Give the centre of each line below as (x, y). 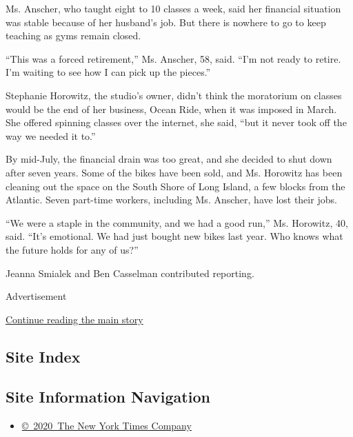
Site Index (43, 356)
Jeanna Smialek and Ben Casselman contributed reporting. (130, 273)
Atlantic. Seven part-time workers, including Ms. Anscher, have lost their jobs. (171, 200)
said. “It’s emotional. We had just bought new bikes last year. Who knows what (174, 236)
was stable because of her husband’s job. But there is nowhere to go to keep (166, 22)
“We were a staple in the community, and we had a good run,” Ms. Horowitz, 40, (177, 222)
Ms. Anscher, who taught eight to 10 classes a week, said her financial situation (173, 8)
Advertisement (36, 296)
